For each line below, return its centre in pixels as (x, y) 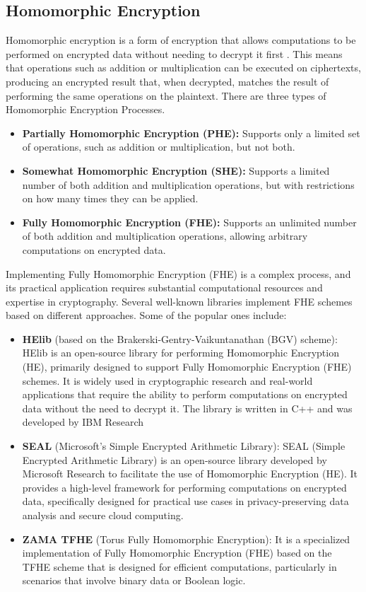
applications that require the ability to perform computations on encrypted (185, 394)
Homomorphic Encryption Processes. (85, 109)
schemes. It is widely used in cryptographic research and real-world (167, 380)
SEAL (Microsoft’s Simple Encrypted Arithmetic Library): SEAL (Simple (184, 446)
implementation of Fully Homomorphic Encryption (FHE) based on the (177, 553)
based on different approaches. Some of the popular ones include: (146, 315)
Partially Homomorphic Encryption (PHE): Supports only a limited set (191, 133)
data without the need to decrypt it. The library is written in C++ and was (187, 408)
